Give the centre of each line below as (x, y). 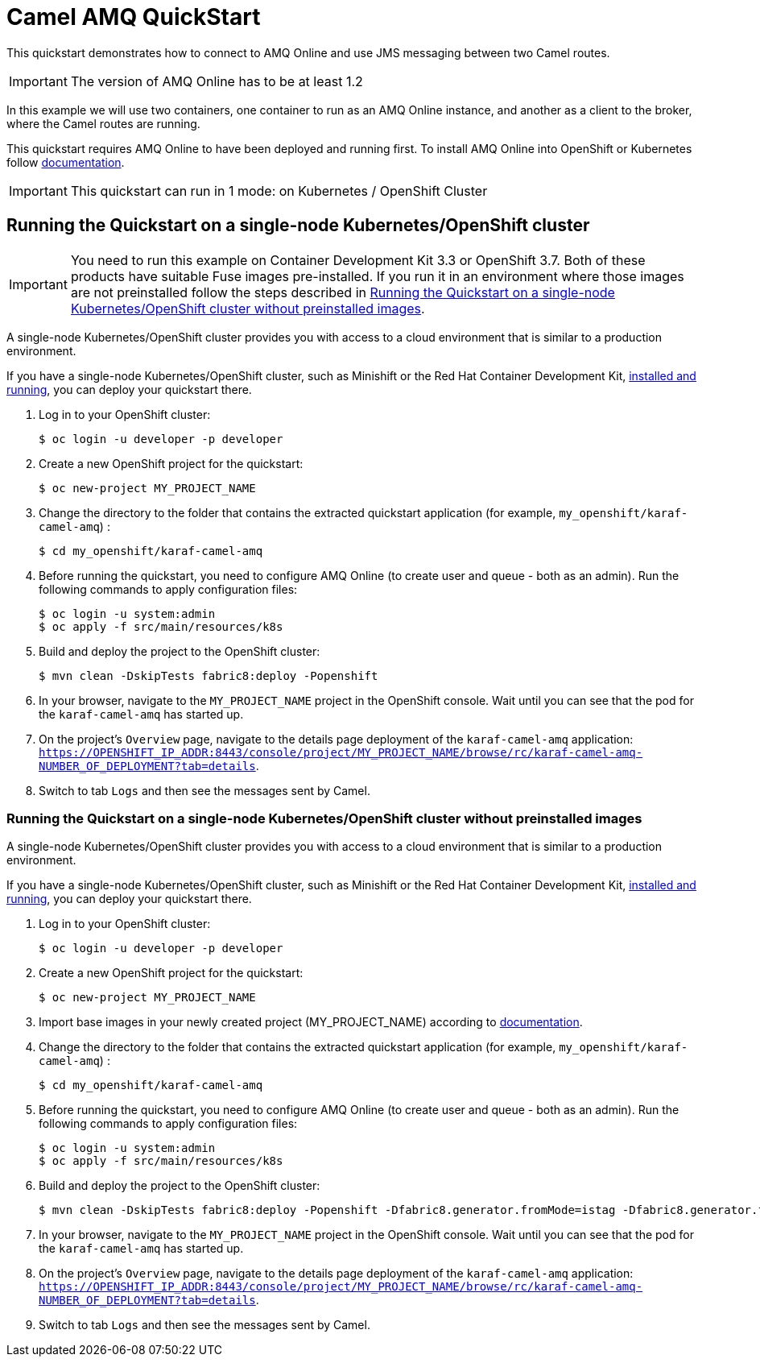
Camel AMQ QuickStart (134, 17)
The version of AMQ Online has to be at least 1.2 (217, 81)
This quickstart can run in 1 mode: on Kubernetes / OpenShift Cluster (279, 191)
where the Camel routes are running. (103, 123)
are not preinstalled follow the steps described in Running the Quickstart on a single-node (343, 292)
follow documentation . (66, 162)
